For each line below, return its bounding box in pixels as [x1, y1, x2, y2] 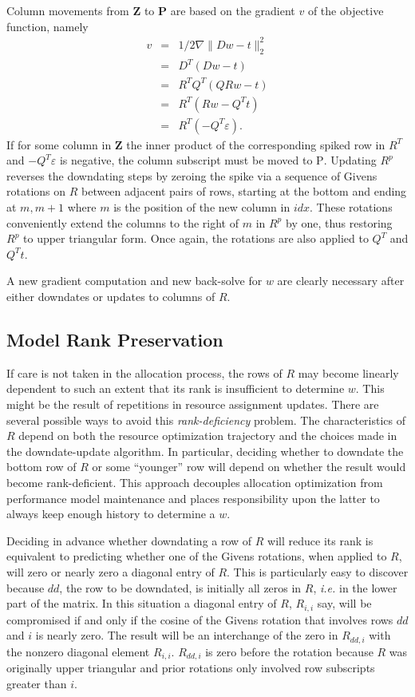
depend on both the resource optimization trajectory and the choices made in [18, 427, 397, 444]
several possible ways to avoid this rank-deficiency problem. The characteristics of [6, 411, 406, 428]
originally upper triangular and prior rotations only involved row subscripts [6, 659, 375, 676]
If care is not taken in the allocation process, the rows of [6, 364, 283, 381]
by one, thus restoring [285, 214, 393, 231]
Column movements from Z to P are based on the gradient [6, 2, 295, 18]
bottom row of [6, 458, 77, 475]
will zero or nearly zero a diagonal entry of [6, 563, 215, 580]
